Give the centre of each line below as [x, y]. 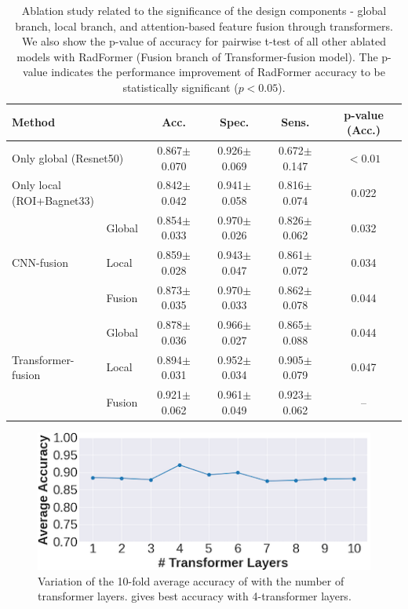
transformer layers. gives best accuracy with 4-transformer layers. [195, 596]
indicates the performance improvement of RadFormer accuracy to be [218, 72]
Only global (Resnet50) [68, 157]
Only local [37, 185]
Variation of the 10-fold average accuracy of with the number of [191, 580]
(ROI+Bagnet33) [53, 201]
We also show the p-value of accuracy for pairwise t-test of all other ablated [204, 41]
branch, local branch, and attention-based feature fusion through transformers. [204, 26]
